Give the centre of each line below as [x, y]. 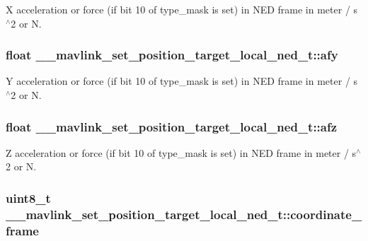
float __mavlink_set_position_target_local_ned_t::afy [172, 55]
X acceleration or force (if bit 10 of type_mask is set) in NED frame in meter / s [182, 9]
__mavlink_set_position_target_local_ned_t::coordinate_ [184, 214]
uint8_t [28, 198]
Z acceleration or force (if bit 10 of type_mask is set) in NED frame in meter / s [181, 152]
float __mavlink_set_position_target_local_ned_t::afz [172, 126]
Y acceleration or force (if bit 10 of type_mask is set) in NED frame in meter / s [182, 81]
